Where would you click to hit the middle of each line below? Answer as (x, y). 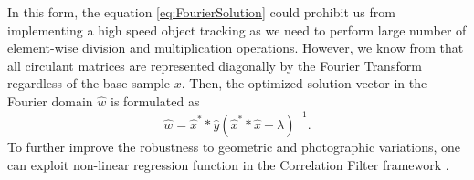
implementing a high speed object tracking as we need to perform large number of (237, 30)
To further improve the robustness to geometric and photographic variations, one (234, 147)
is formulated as (155, 100)
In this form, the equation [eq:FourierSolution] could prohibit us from (201, 12)
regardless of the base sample (89, 83)
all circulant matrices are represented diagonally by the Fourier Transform (215, 65)
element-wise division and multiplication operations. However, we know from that (236, 48)
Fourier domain (50, 100)
